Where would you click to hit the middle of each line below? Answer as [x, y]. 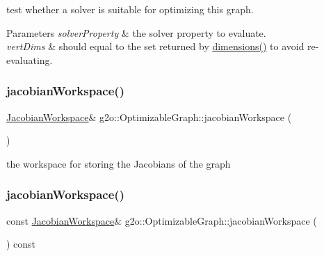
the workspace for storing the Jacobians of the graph [119, 163]
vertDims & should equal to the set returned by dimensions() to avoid [155, 46]
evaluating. [30, 59]
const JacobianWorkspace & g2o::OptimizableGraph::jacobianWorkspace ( [162, 220]
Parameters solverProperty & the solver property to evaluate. [136, 32]
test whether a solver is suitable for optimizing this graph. [130, 9]
